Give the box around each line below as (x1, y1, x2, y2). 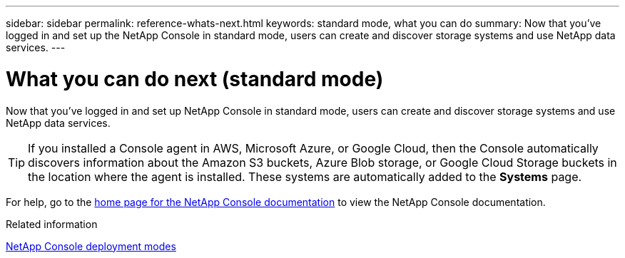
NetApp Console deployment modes (6, 239, 176, 252)
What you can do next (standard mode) (6, 66, 384, 91)
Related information (6, 217, 98, 230)
